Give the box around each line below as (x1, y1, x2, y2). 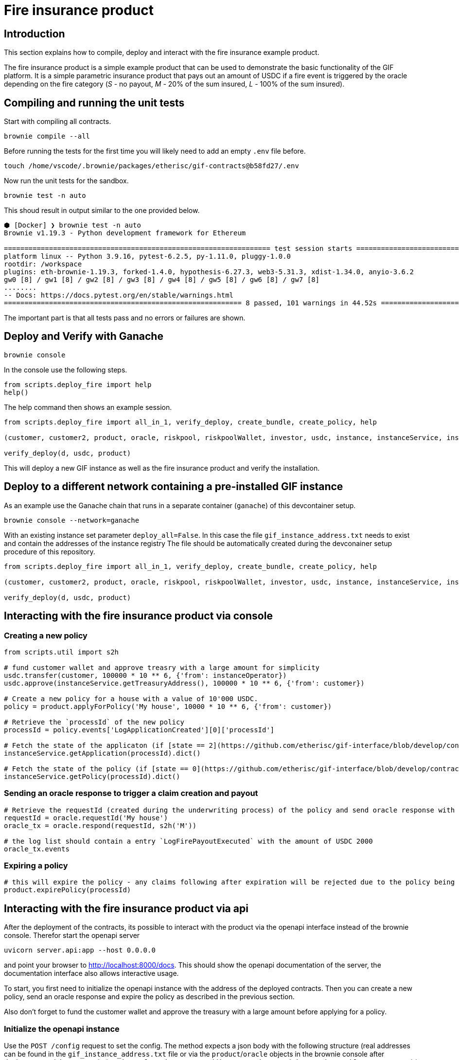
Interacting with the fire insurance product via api (4, 902, 248, 915)
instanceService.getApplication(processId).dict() (4, 749, 201, 757)
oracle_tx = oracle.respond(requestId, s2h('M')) (4, 821, 197, 830)
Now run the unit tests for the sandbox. (4, 177, 129, 185)
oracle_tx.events (4, 845, 70, 853)
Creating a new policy (4, 630, 88, 640)
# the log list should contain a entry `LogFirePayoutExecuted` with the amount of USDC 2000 (4, 837, 373, 845)
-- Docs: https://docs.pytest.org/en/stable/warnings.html (4, 291, 234, 300)
